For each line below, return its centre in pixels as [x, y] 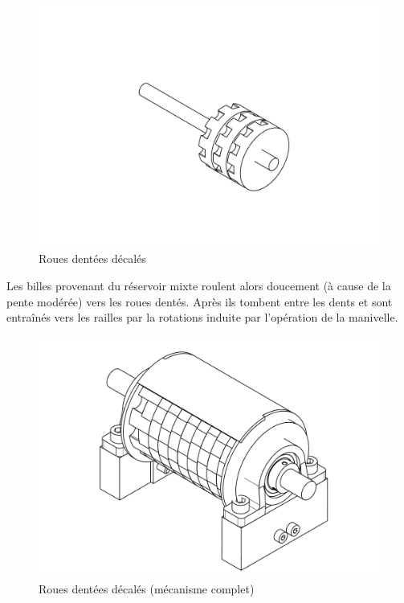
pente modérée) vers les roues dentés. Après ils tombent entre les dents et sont [200, 301]
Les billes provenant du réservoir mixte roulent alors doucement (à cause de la [199, 285]
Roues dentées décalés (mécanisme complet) [147, 589]
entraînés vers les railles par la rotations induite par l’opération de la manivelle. [202, 317]
